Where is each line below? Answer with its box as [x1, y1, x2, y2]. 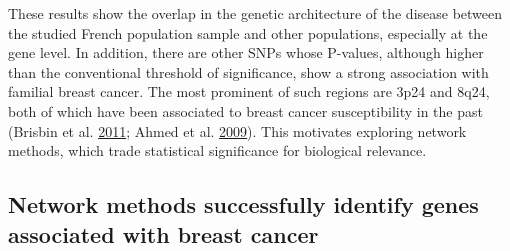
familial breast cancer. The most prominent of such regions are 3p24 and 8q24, [8, 81, 490, 102]
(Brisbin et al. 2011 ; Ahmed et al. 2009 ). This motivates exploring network [8, 120, 467, 141]
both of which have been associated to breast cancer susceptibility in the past [8, 100, 483, 121]
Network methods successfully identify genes [8, 189, 479, 220]
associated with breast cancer [8, 218, 319, 249]
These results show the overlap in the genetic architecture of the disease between [8, 3, 503, 23]
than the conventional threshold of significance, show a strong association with [8, 61, 489, 82]
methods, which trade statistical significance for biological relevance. [8, 140, 427, 161]
